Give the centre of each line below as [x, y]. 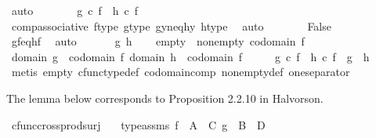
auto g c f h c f [74, 10]
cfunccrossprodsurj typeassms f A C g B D [138, 124]
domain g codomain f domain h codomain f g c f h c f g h [190, 56]
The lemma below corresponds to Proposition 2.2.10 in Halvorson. [165, 98]
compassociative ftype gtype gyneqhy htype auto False [171, 25]
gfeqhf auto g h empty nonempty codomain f [158, 41]
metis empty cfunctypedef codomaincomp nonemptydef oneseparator [181, 72]
